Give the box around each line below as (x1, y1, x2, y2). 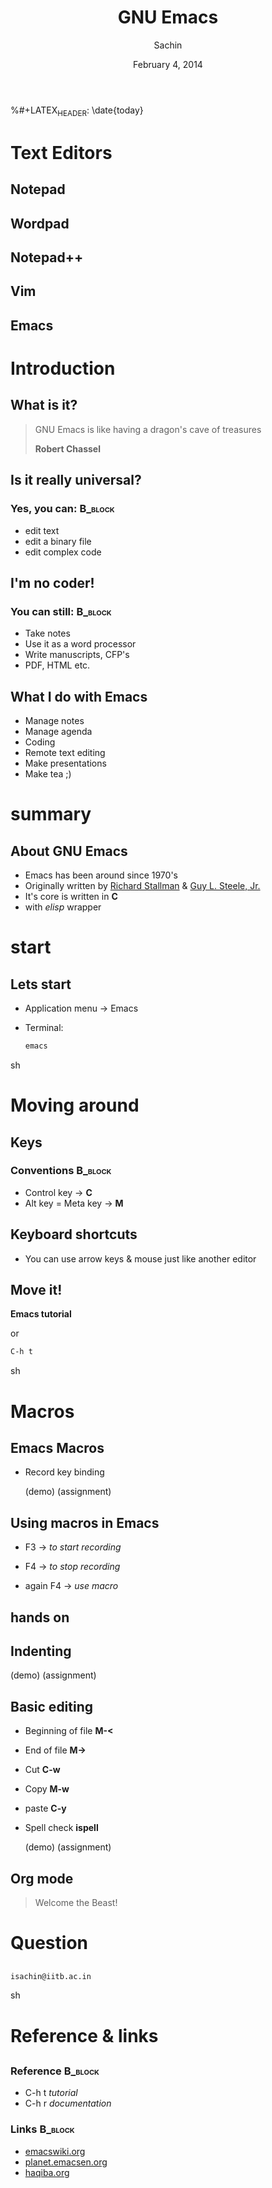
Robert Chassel (34, 442, 102, 455)
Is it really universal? (10, 472, 142, 489)
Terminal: (24, 1022, 64, 1034)
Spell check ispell (24, 1822, 99, 1834)
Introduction (10, 357, 116, 380)
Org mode (10, 1870, 74, 1887)
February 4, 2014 (133, 58, 203, 70)
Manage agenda (24, 726, 93, 738)
